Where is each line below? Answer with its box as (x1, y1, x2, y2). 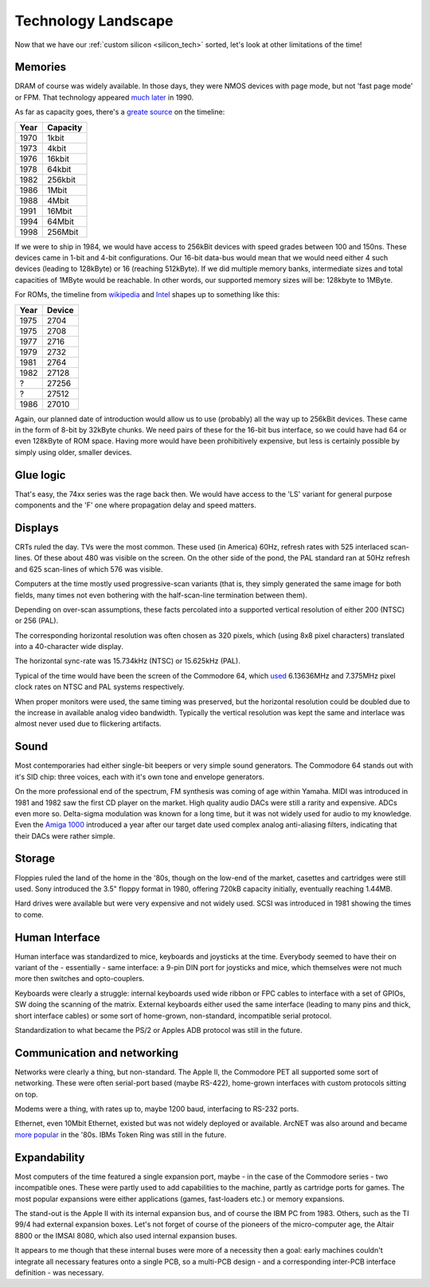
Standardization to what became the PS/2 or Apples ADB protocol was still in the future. (14, 1026, 303, 1035)
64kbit (46, 163, 72, 174)
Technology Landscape (14, 12, 174, 29)
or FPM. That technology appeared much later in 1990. (14, 92, 194, 102)
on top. (14, 1089, 39, 1099)
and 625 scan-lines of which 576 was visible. (14, 564, 163, 573)
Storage (14, 852, 56, 866)
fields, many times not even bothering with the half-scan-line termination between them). (14, 590, 308, 600)
